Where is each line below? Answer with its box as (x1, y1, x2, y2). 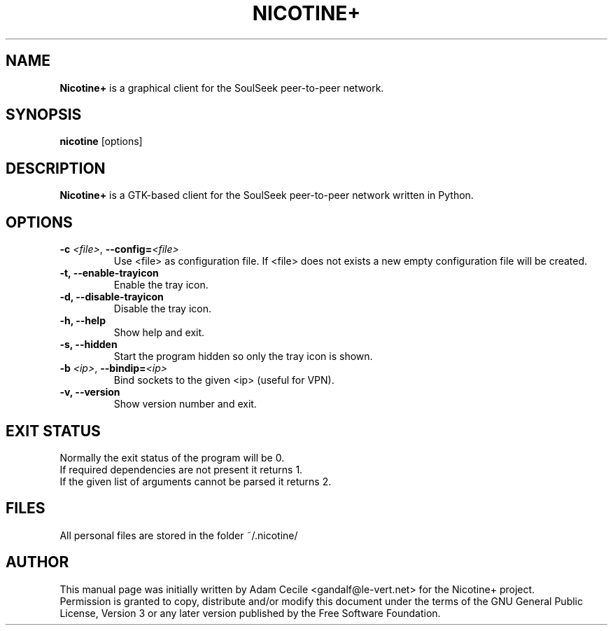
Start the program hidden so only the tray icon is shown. (113, 350, 373, 363)
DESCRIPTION (6, 159, 106, 177)
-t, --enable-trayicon (59, 267, 159, 279)
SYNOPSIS (6, 106, 82, 124)
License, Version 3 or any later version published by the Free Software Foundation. (59, 606, 441, 619)
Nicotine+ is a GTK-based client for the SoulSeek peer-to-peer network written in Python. (59, 189, 474, 202)
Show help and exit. (113, 326, 205, 339)
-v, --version (59, 386, 120, 398)
